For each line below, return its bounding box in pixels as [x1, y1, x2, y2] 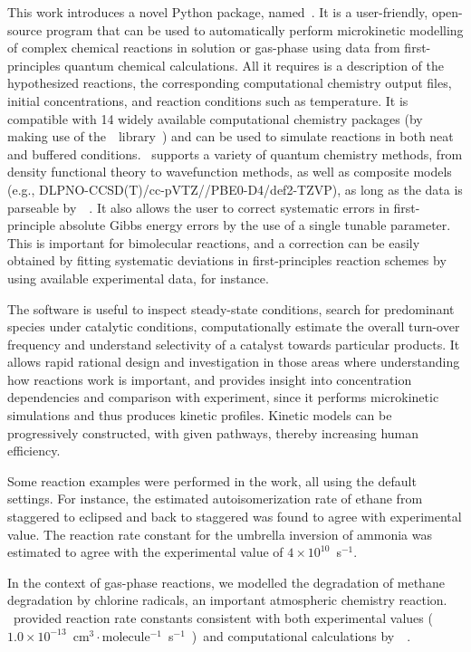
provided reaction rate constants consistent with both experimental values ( [13, 609, 433, 627]
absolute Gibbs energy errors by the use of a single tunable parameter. [59, 216, 451, 235]
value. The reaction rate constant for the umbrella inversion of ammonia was [7, 524, 433, 543]
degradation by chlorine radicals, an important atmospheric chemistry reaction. [7, 590, 447, 609]
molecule [101, 626, 150, 645]
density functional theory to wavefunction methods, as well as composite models [7, 162, 452, 181]
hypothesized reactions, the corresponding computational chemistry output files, [7, 73, 452, 92]
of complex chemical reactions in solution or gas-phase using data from [7, 38, 400, 57]
